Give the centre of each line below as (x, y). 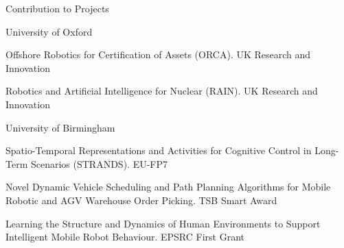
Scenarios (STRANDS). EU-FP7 (99, 163)
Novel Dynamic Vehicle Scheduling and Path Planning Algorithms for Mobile (168, 187)
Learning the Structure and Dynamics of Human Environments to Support (163, 223)
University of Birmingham (60, 127)
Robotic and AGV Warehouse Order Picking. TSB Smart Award (141, 200)
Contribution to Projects (57, 8)
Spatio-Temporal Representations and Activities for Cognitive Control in (159, 150)
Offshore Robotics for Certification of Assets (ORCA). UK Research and (158, 54)
